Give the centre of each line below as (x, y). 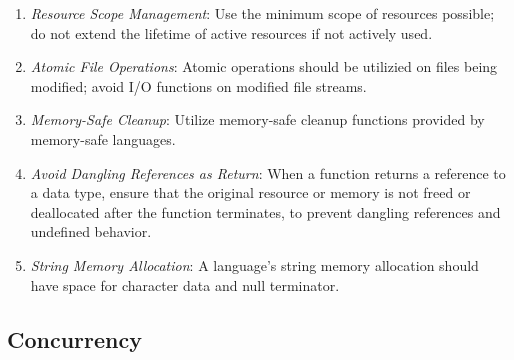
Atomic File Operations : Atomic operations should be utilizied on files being (264, 66)
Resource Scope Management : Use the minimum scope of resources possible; (262, 13)
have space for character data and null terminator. (185, 284)
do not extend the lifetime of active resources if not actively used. (231, 32)
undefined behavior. (91, 231)
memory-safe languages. (103, 138)
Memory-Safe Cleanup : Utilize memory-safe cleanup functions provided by (257, 119)
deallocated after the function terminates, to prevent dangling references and (265, 211)
